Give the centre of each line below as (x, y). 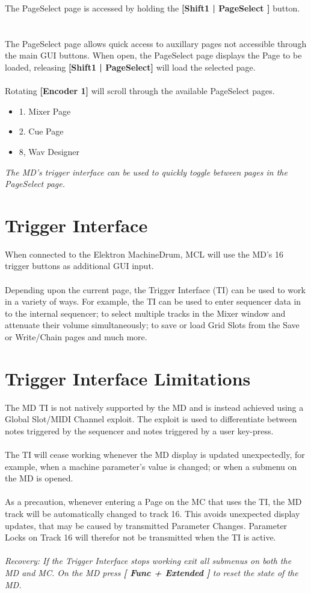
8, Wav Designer (49, 151)
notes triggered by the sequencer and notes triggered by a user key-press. (139, 430)
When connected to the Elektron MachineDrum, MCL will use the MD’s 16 (144, 254)
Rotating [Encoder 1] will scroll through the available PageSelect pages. (140, 91)
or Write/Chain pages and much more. (76, 337)
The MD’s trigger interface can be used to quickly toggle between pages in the (146, 172)
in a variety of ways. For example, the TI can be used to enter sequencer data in (153, 301)
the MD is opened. (39, 478)
